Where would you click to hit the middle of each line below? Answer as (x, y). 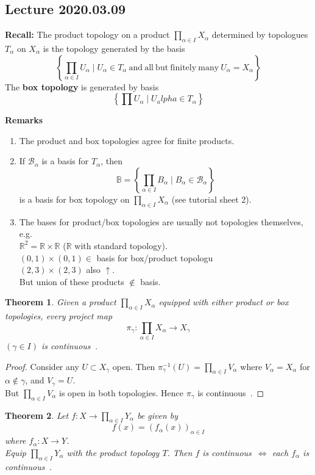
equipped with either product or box (224, 302)
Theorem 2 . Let (37, 415)
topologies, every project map (59, 316)
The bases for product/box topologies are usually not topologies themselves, (161, 221)
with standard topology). (121, 245)
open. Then (134, 366)
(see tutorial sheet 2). (211, 199)
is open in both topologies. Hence (121, 392)
